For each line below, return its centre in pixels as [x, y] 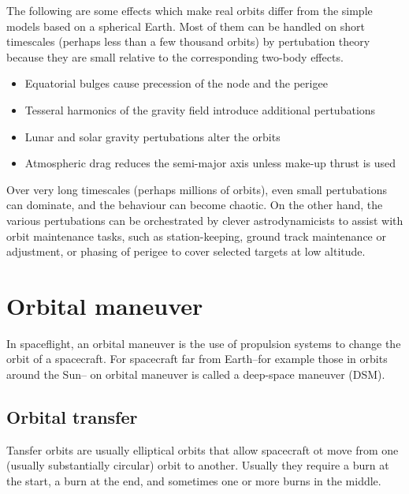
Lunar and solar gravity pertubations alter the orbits [152, 136]
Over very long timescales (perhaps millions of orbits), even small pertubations [197, 189]
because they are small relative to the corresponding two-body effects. [175, 56]
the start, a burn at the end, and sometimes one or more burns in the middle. [194, 481]
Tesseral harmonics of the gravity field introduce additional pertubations [200, 109]
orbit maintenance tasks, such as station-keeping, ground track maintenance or [196, 236]
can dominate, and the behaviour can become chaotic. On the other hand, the [195, 205]
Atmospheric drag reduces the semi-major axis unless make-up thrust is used [210, 163]
